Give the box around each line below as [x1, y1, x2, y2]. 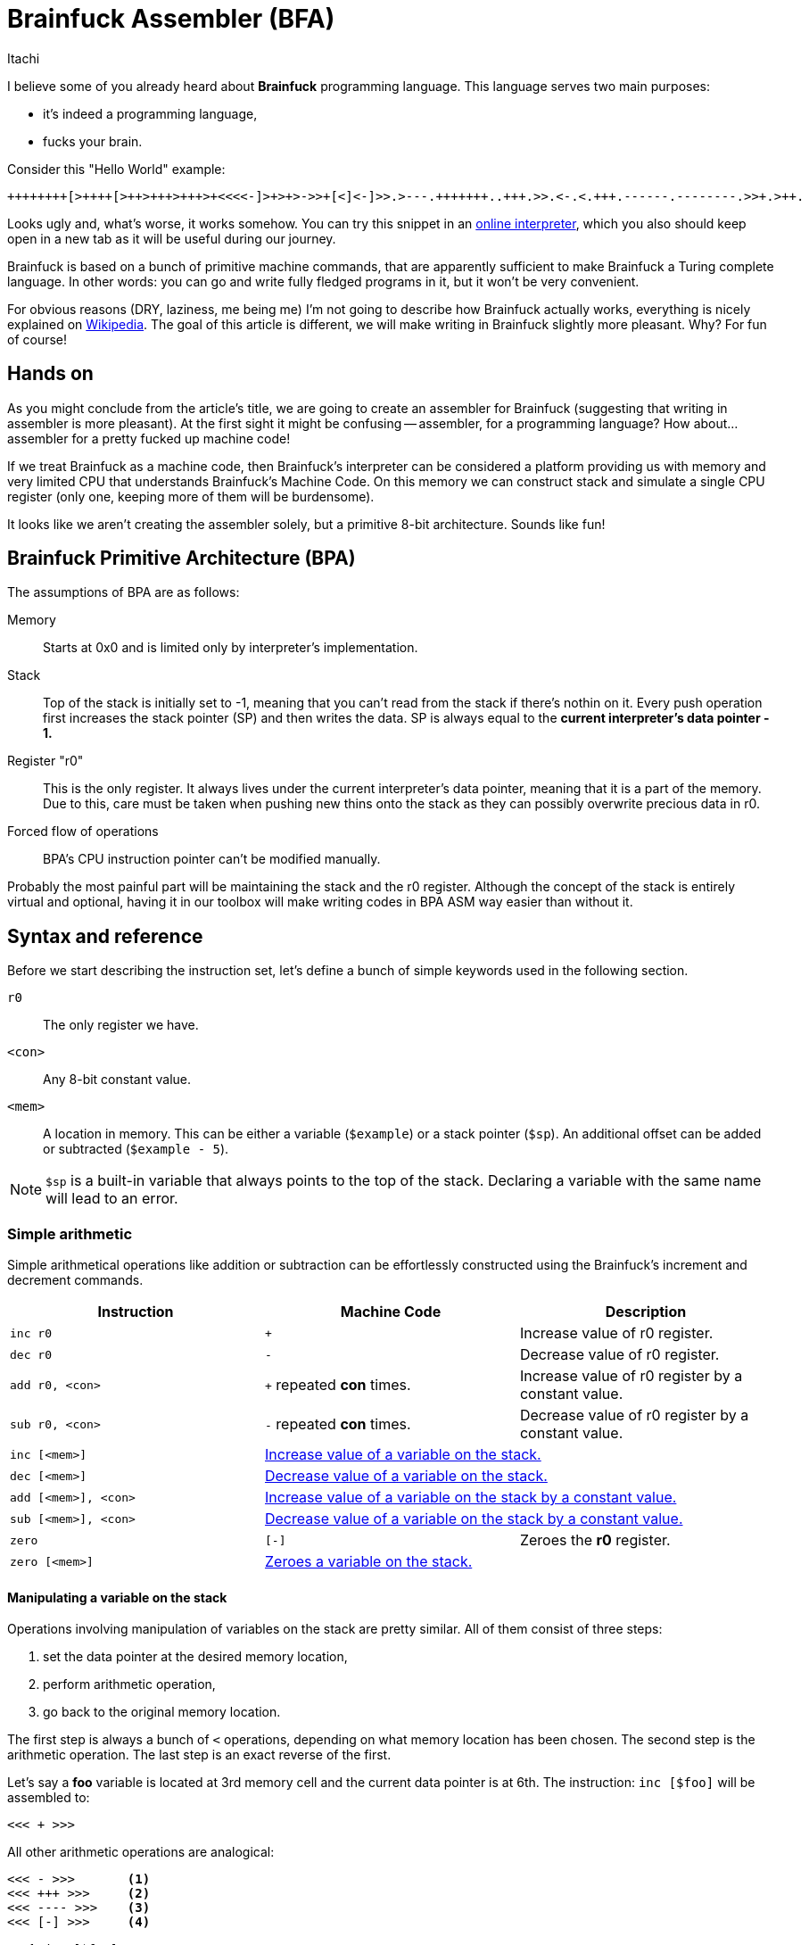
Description [605, 1303, 687, 1321]
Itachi [7, 50, 40, 66]
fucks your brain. [43, 133, 143, 149]
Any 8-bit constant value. [43, 1072, 191, 1088]
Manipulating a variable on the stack [7, 1589, 227, 1605]
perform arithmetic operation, [43, 1676, 216, 1693]
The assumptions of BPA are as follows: [7, 584, 240, 600]
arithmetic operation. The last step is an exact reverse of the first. [7, 1747, 392, 1763]
